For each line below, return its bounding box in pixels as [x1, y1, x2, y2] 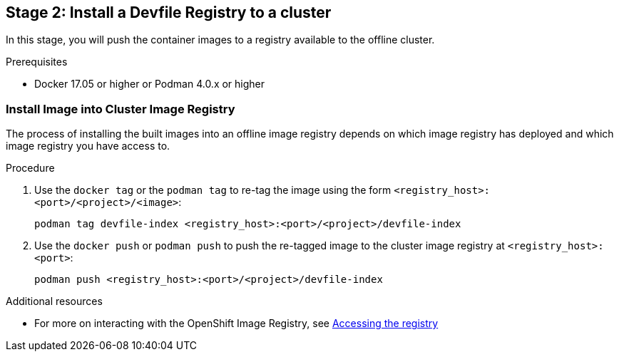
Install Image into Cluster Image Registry [6, 101, 235, 116]
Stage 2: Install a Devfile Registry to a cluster [6, 4, 332, 21]
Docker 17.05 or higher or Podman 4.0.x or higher [34, 78, 265, 90]
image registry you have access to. [6, 140, 170, 152]
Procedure [6, 162, 55, 175]
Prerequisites [6, 56, 68, 68]
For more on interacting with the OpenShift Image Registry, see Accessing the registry [34, 317, 439, 330]
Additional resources [6, 295, 103, 308]
